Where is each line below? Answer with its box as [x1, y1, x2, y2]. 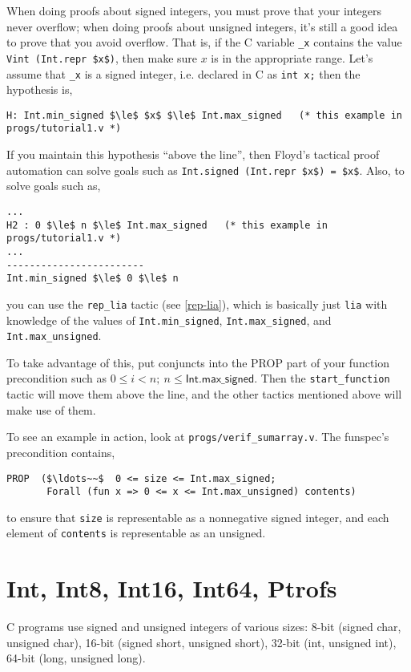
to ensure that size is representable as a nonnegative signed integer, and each [6, 508, 389, 525]
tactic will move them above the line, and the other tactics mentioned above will [6, 386, 402, 403]
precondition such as [6, 370, 107, 387]
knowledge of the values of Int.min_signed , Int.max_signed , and [6, 311, 332, 328]
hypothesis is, [6, 81, 73, 98]
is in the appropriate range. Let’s [211, 49, 373, 66]
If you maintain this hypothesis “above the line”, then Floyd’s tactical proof [6, 146, 380, 163]
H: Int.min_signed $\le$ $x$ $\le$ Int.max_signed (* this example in [6, 109, 402, 121]
